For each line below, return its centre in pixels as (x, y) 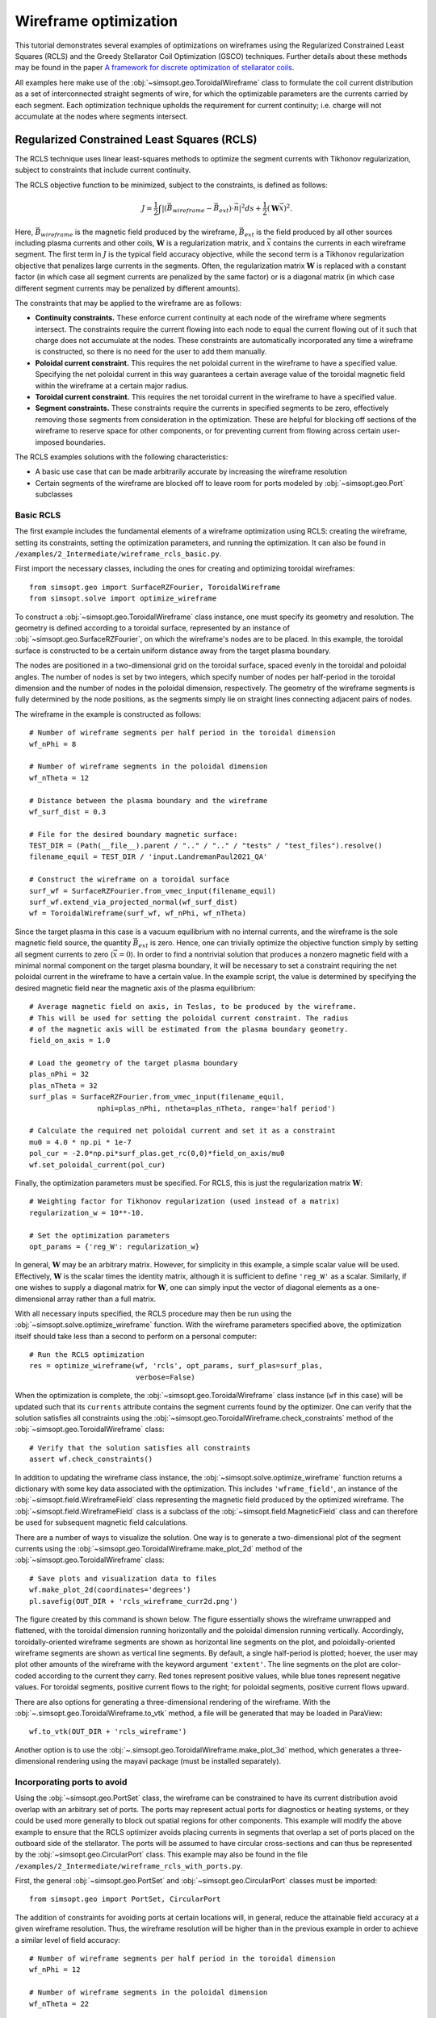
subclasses (54, 494)
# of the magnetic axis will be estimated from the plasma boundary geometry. (189, 1029)
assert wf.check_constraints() (91, 1459)
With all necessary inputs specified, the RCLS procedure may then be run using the (153, 1313)
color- (391, 1664)
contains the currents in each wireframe (340, 243)
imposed (50, 442)
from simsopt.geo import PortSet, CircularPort (125, 1899)
